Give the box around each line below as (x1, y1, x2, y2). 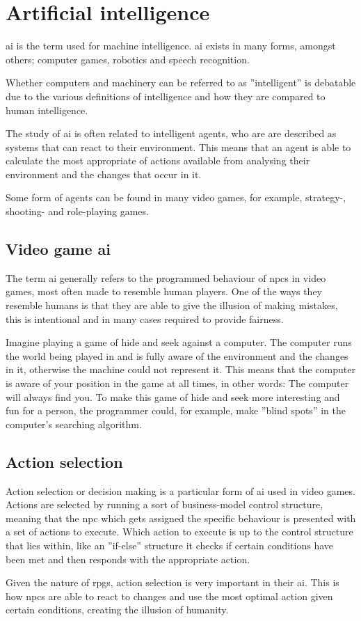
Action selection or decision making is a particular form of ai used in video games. (6, 483, 355, 498)
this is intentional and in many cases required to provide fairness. (6, 311, 284, 326)
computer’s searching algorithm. (6, 416, 142, 431)
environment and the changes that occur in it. (6, 166, 202, 181)
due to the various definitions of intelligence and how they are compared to (6, 88, 326, 103)
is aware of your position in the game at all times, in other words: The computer (6, 376, 349, 391)
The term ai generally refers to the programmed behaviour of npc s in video (6, 270, 326, 285)
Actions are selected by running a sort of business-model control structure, (6, 497, 323, 512)
